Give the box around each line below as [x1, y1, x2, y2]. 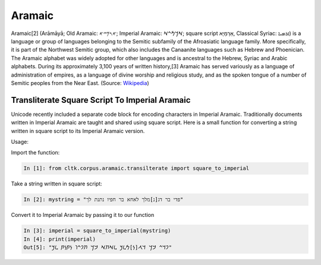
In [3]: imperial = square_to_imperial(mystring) [23, 228, 171, 234]
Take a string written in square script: [11, 180, 102, 187]
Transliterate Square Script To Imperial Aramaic [11, 95, 191, 105]
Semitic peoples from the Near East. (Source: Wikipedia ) [11, 79, 150, 86]
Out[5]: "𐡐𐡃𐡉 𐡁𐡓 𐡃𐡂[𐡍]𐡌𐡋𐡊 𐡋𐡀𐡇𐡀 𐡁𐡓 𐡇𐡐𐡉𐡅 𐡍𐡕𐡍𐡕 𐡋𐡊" [23, 244, 172, 251]
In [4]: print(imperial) [23, 235, 96, 242]
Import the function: [11, 149, 60, 156]
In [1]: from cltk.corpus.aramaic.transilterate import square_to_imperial [23, 165, 250, 172]
